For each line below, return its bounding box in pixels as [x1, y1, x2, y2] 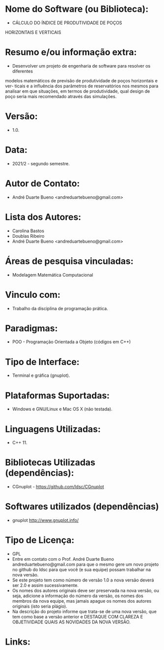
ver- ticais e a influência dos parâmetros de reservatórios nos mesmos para [5, 83, 159, 89]
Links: [5, 636, 31, 648]
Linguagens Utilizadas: [5, 423, 101, 434]
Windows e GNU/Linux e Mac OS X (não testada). [12, 406, 113, 412]
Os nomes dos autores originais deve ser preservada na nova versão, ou [12, 588, 160, 594]
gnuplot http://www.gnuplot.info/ [12, 517, 79, 523]
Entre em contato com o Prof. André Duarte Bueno [12, 556, 114, 562]
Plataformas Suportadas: [5, 390, 110, 401]
